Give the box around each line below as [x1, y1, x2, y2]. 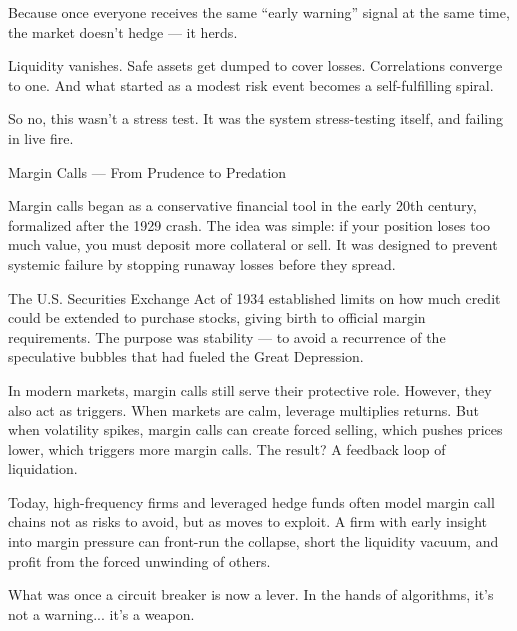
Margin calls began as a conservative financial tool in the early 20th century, [8, 195, 477, 216]
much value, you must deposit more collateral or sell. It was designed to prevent [8, 234, 498, 255]
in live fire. [8, 127, 74, 148]
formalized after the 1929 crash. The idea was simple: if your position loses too [8, 214, 491, 235]
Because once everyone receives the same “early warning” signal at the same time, [8, 2, 510, 22]
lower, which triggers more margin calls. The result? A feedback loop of [8, 438, 446, 459]
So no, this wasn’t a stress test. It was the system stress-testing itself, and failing [8, 108, 503, 129]
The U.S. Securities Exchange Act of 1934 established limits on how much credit [8, 287, 501, 308]
